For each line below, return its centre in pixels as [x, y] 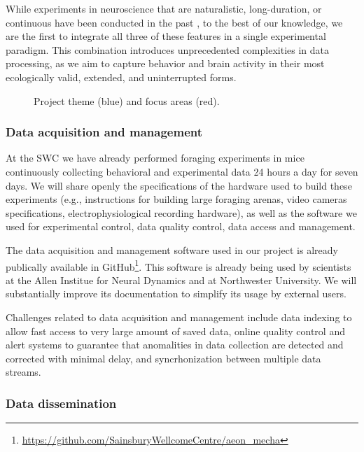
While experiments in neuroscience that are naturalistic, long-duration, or [164, 8]
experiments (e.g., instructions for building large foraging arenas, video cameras [176, 199]
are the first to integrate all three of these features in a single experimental [166, 36]
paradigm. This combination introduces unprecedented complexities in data [167, 49]
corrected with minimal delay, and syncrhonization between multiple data [163, 358]
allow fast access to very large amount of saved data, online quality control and [175, 331]
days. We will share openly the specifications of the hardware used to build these [179, 185]
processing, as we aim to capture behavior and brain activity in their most [165, 63]
